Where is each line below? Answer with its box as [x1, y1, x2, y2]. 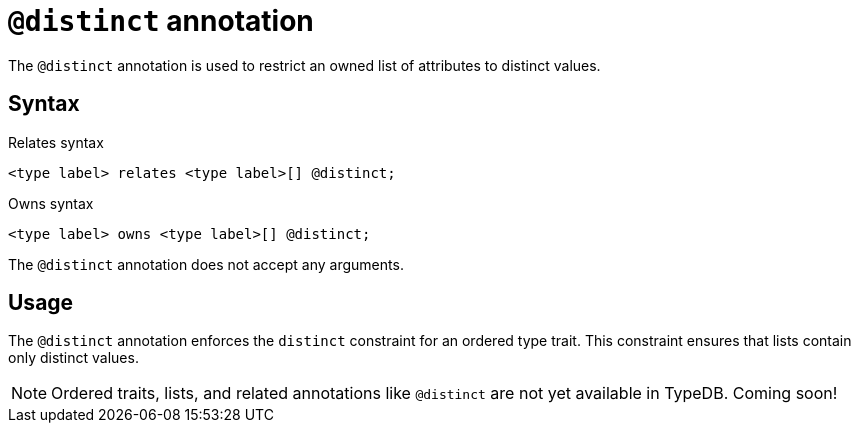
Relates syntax [8, 133, 104, 151]
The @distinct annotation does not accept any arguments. [8, 255, 404, 273]
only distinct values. [8, 349, 139, 367]
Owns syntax [8, 194, 94, 212]
